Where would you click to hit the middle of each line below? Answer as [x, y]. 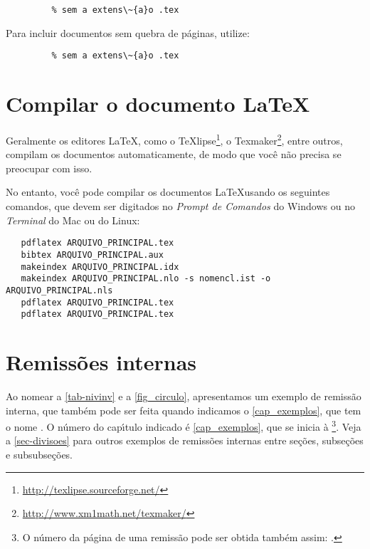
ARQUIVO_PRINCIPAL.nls [59, 290]
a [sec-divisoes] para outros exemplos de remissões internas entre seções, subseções [185, 440]
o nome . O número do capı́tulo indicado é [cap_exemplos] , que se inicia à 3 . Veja [184, 425]
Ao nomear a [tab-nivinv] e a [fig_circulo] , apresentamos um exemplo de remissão [184, 396]
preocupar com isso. [49, 168]
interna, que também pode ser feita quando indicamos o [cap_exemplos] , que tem [184, 410]
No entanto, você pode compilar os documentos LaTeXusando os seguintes [168, 192]
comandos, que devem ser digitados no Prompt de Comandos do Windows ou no [180, 206]
